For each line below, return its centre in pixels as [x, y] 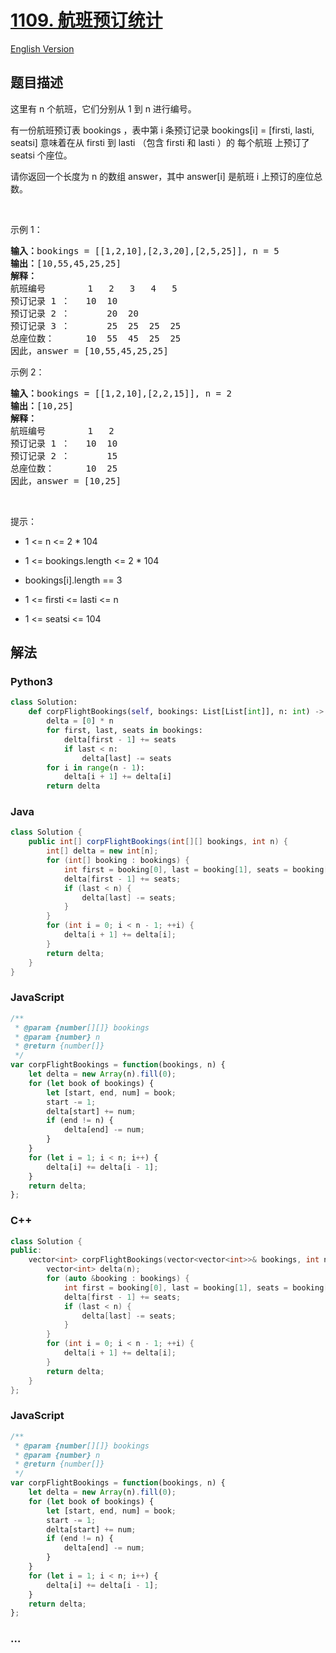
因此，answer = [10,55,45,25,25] [89, 350]
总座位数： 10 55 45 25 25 [96, 338]
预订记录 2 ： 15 [64, 455]
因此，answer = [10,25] [66, 480]
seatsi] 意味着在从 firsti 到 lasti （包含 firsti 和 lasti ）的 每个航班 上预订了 [160, 142]
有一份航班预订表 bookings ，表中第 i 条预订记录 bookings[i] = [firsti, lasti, [162, 130]
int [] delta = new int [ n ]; [102, 851]
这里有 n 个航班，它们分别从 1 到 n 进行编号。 [103, 108]
